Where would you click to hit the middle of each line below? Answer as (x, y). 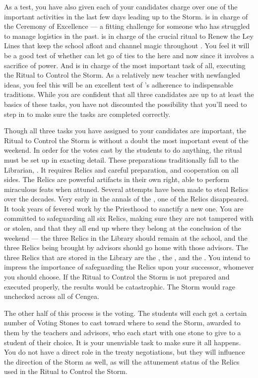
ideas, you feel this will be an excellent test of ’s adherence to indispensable (119, 84)
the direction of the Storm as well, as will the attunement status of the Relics (122, 361)
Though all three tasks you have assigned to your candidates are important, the (125, 131)
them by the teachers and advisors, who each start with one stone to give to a (123, 332)
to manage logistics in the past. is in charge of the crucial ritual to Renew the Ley (129, 36)
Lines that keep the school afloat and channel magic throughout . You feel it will (127, 46)
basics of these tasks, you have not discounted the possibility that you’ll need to (126, 104)
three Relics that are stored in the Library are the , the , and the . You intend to (127, 257)
